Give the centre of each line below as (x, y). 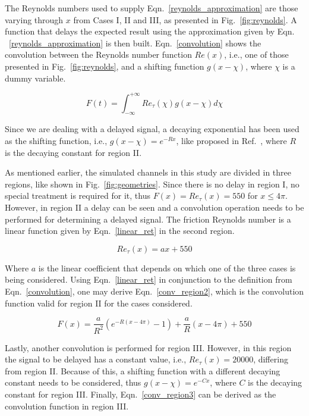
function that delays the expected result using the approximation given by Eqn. (150, 31)
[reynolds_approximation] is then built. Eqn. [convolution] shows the (135, 43)
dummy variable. (35, 78)
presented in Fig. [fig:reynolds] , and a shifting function (105, 66)
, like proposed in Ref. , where (231, 141)
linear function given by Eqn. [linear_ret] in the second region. (120, 231)
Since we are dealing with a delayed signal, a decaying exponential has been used (152, 129)
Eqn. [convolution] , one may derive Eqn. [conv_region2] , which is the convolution (154, 291)
